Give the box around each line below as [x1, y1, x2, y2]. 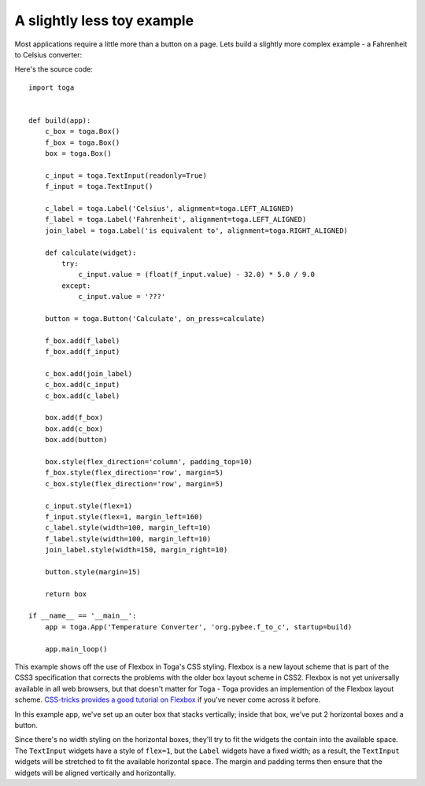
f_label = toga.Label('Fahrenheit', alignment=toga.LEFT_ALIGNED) [44, 215, 307, 224]
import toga [28, 83, 75, 92]
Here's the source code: [14, 65, 94, 74]
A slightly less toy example [14, 12, 194, 29]
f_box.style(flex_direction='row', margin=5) [44, 468, 224, 478]
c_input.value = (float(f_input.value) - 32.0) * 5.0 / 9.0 [78, 270, 315, 279]
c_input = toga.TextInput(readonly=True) [44, 171, 208, 180]
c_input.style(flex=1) [44, 501, 133, 511]
